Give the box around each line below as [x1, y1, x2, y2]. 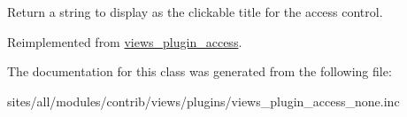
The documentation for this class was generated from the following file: [7, 62, 392, 81]
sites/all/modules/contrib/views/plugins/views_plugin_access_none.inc [7, 91, 400, 110]
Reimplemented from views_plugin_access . [7, 32, 242, 51]
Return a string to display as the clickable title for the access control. [7, 3, 383, 20]
